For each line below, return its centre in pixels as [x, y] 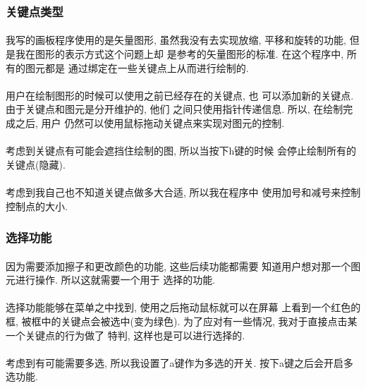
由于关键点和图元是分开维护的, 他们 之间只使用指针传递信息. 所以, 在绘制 [175, 109]
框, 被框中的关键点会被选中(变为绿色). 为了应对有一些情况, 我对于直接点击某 [182, 321]
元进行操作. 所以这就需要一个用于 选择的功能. [111, 280]
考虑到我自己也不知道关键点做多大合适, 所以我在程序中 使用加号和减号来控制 [183, 192]
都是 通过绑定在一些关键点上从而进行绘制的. [147, 67]
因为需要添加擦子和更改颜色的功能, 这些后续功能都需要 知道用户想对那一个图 [183, 266]
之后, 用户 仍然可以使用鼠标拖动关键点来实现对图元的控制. [150, 123]
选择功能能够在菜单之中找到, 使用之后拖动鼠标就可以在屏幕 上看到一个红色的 [183, 307]
